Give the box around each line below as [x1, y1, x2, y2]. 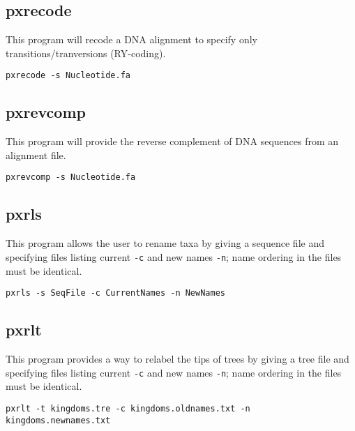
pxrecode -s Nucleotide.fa [6, 70, 130, 81]
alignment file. [6, 147, 66, 162]
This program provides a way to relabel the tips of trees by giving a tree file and [6, 351, 349, 365]
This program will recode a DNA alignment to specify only [6, 32, 257, 47]
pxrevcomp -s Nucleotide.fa [6, 172, 136, 183]
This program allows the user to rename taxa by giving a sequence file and [6, 236, 324, 250]
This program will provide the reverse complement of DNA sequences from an [6, 134, 339, 149]
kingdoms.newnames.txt [6, 415, 111, 425]
